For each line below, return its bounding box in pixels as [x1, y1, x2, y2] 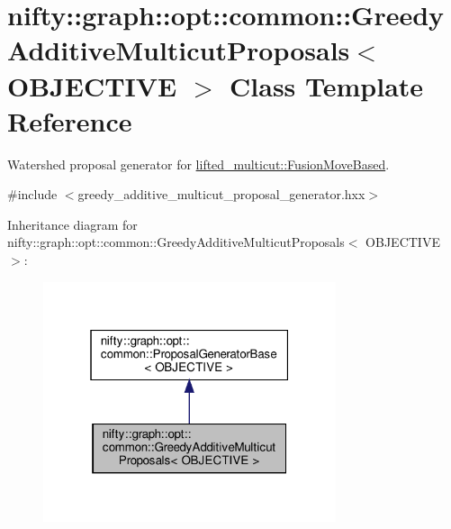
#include [7, 185, 58, 204]
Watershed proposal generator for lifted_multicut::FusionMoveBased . [7, 154, 390, 173]
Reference [7, 102, 132, 139]
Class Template [230, 67, 424, 104]
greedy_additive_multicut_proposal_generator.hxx [77, 185, 365, 204]
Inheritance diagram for [7, 214, 138, 233]
